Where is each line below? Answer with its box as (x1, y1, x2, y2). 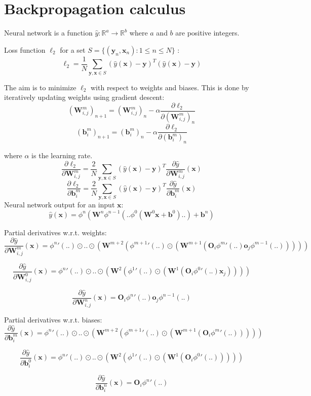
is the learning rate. (31, 150, 93, 161)
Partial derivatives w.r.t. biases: (4, 314, 102, 325)
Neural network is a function (4, 27, 93, 38)
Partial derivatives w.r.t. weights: (4, 227, 107, 237)
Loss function (4, 44, 46, 55)
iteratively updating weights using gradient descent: (4, 92, 165, 102)
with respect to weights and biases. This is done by (90, 82, 249, 92)
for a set (60, 44, 86, 55)
